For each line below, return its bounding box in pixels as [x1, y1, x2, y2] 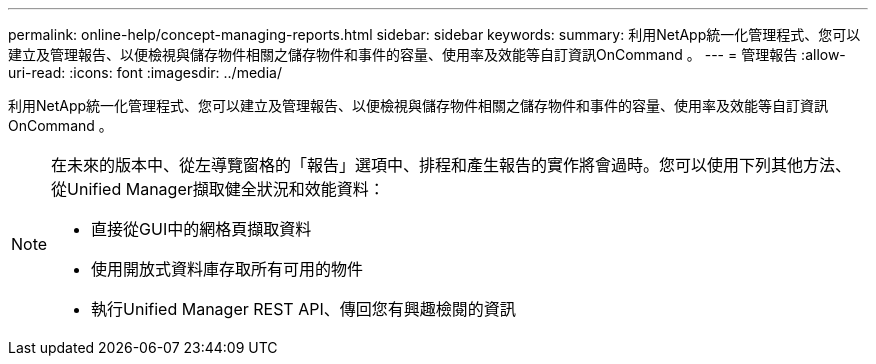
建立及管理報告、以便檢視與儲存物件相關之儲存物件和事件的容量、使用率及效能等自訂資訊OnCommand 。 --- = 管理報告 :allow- [8, 46, 846, 63]
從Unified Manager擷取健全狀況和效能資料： [51, 179, 385, 199]
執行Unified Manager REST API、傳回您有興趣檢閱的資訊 [91, 299, 516, 319]
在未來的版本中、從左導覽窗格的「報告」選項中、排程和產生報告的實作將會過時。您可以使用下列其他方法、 [51, 155, 852, 175]
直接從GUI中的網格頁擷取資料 [91, 219, 312, 239]
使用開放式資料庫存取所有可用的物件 [91, 259, 364, 279]
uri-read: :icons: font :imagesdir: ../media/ [8, 64, 282, 81]
